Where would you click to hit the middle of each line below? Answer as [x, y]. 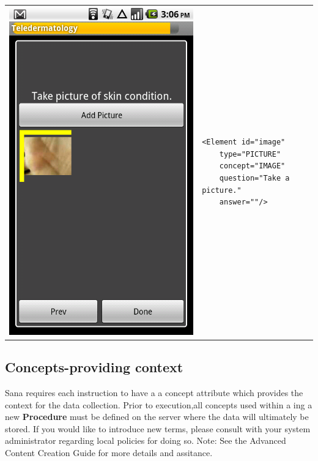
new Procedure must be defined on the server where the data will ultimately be [157, 417]
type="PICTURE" [250, 154]
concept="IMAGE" [252, 166]
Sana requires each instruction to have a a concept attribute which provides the [154, 392]
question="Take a [254, 178]
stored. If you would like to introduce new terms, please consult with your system [158, 428]
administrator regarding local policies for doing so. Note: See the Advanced [146, 440]
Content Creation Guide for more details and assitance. [109, 452]
